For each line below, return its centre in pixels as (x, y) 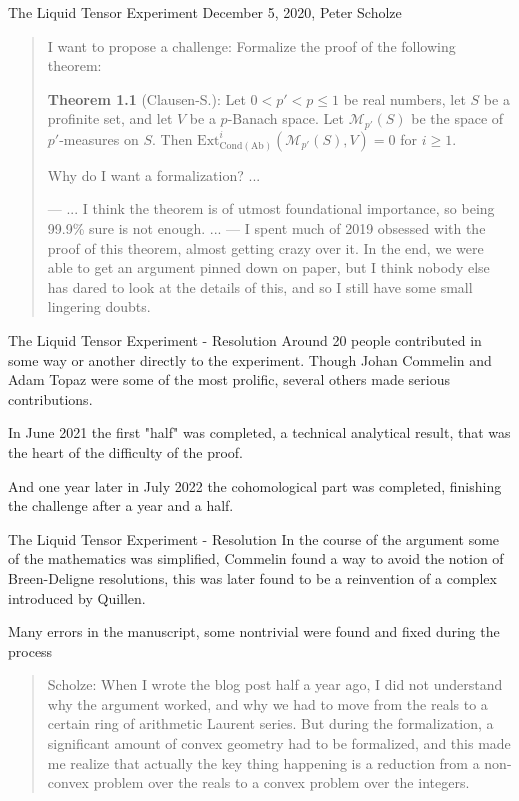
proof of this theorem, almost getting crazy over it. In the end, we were (265, 247)
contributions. (50, 398)
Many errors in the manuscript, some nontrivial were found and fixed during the (254, 631)
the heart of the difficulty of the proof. (125, 451)
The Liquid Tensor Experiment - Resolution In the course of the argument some (254, 538)
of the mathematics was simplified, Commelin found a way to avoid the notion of (256, 558)
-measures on (99, 138)
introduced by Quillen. (77, 597)
